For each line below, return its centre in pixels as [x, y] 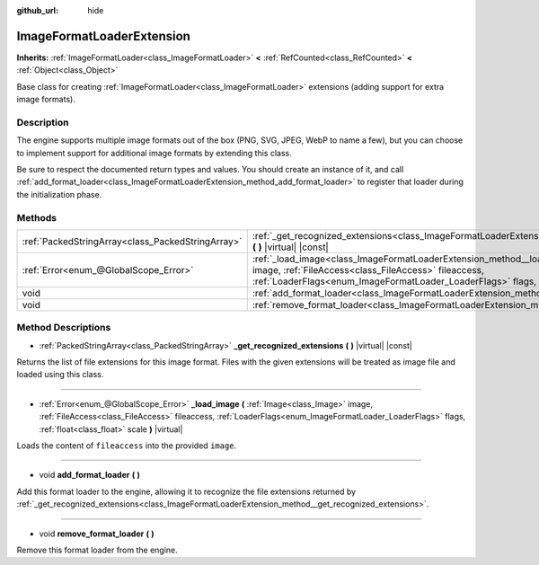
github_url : [37, 10]
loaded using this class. [60, 375]
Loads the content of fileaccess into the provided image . [127, 446]
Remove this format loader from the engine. [97, 550]
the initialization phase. [59, 194]
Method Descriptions [64, 328]
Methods [37, 217]
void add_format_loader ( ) [90, 475]
